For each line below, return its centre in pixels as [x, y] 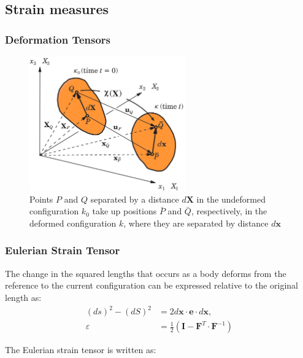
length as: [23, 297]
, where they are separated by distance [196, 223]
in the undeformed [231, 199]
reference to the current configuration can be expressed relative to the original [152, 285]
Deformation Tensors [58, 39]
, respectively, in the [229, 211]
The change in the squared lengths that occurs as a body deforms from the [146, 273]
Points [41, 199]
